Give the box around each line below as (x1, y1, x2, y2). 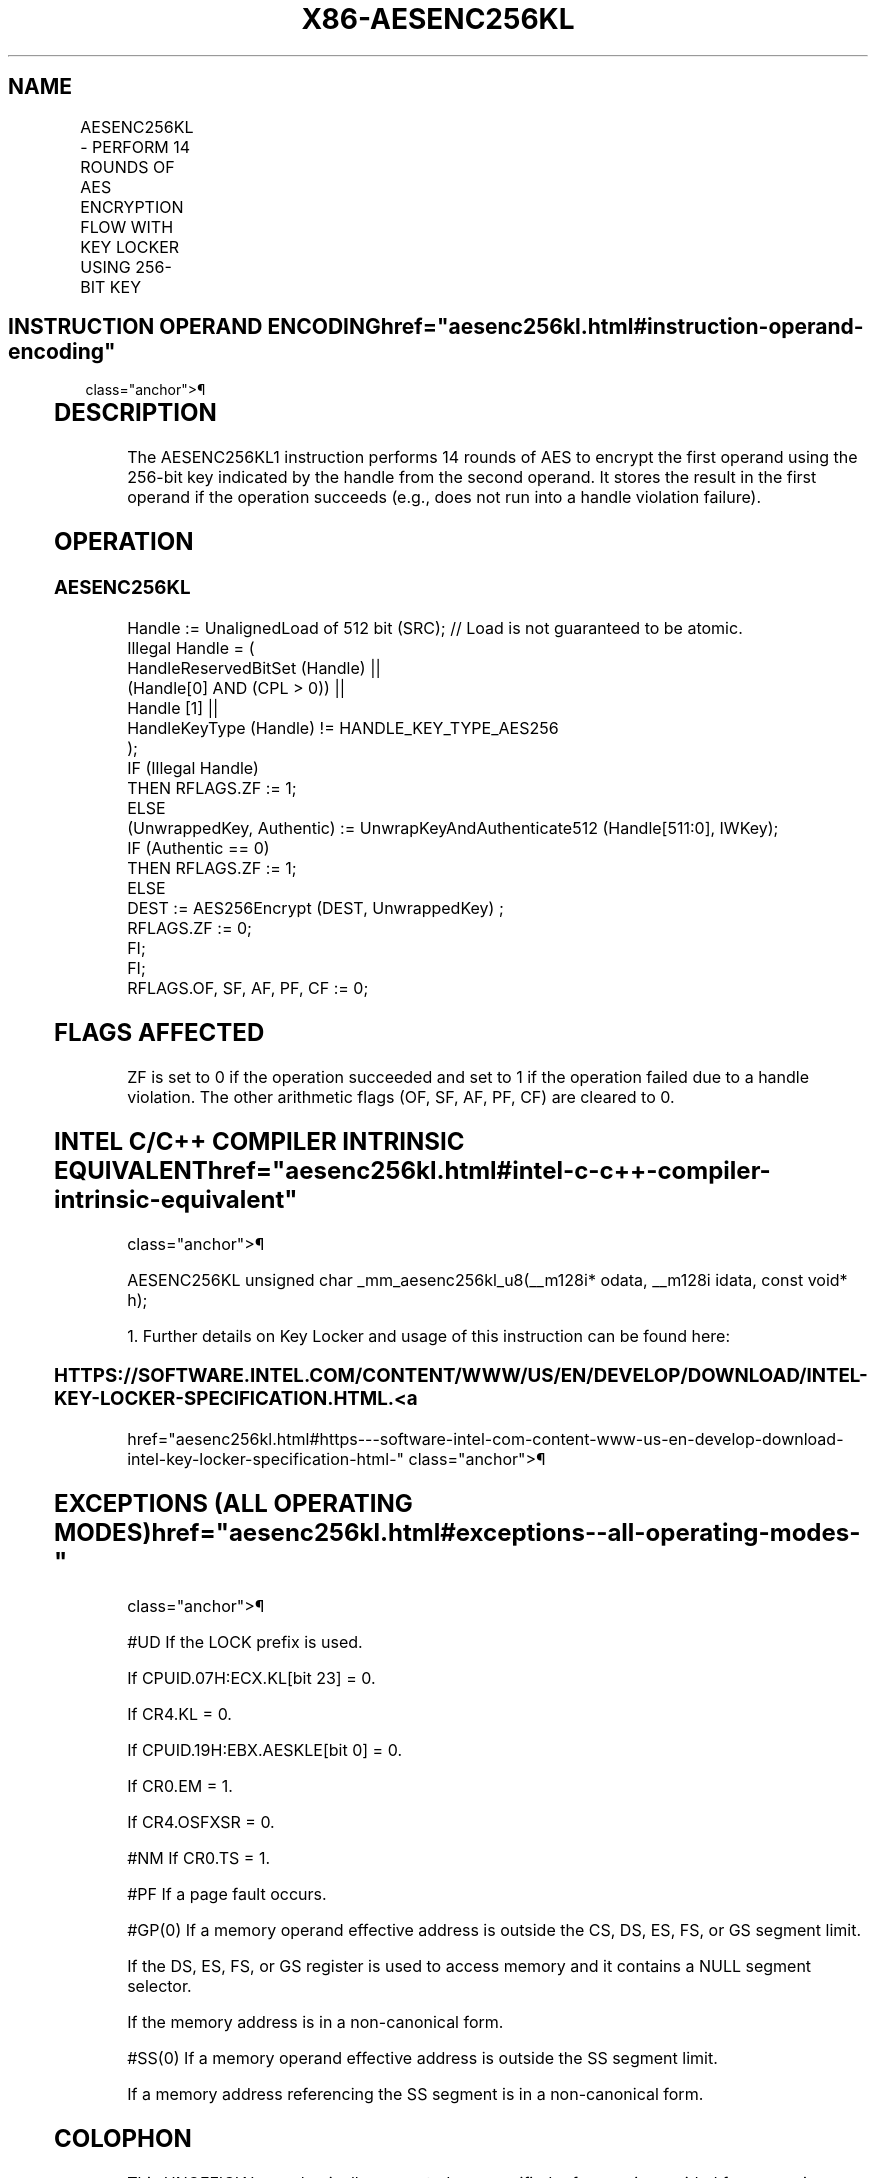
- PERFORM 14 (80, 136, 191, 157)
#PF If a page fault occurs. (127, 1883, 327, 1904)
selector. (127, 1975, 192, 1996)
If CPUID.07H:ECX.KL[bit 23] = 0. (127, 1667, 376, 1688)
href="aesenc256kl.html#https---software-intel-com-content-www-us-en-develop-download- (127, 1428, 844, 1449)
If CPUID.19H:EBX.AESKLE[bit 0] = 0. (127, 1739, 402, 1760)
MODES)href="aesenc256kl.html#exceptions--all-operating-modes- (53, 1517, 861, 1547)
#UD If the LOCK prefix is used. (127, 1631, 363, 1652)
